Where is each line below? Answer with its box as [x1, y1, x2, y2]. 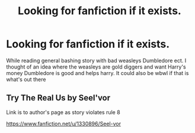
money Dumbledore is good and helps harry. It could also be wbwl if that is [6, 69, 189, 76]
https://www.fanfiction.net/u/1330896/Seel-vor [6, 120, 122, 127]
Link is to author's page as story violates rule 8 [6, 108, 120, 116]
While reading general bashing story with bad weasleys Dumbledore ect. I [6, 57, 187, 64]
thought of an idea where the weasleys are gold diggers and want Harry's [6, 63, 187, 70]
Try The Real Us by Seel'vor [6, 93, 111, 103]
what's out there [6, 76, 46, 83]
